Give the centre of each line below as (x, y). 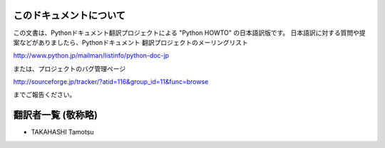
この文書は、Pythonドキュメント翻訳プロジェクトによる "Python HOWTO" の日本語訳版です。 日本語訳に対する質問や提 (190, 33)
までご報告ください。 (45, 95)
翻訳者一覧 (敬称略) (55, 115)
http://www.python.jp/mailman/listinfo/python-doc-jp (91, 55)
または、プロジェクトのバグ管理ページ (70, 68)
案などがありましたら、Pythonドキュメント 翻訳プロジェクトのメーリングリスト (131, 42)
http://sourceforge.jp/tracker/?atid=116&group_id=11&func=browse (111, 82)
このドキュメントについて (70, 15)
